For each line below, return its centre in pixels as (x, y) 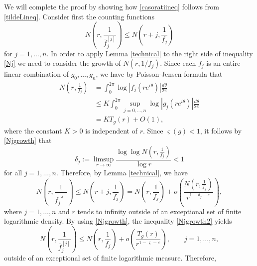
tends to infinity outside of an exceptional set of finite (159, 211)
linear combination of (36, 74)
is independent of (111, 130)
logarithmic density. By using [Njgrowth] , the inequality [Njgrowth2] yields (118, 221)
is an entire (223, 63)
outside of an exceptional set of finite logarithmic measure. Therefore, (110, 258)
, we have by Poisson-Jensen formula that (159, 74)
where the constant (33, 130)
